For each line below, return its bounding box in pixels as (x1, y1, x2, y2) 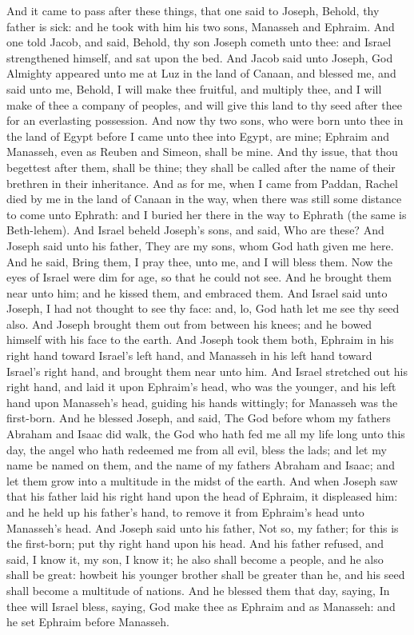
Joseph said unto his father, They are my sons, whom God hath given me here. (6, 237, 394, 254)
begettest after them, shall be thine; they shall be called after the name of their (6, 158, 396, 175)
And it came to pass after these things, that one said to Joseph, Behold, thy (6, 2, 380, 18)
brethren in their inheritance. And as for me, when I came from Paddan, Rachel (6, 174, 398, 191)
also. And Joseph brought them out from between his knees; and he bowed (6, 315, 372, 332)
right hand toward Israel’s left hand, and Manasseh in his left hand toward (6, 347, 372, 364)
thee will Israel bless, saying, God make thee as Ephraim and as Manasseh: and (6, 597, 396, 614)
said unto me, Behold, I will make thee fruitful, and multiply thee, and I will (6, 80, 382, 97)
